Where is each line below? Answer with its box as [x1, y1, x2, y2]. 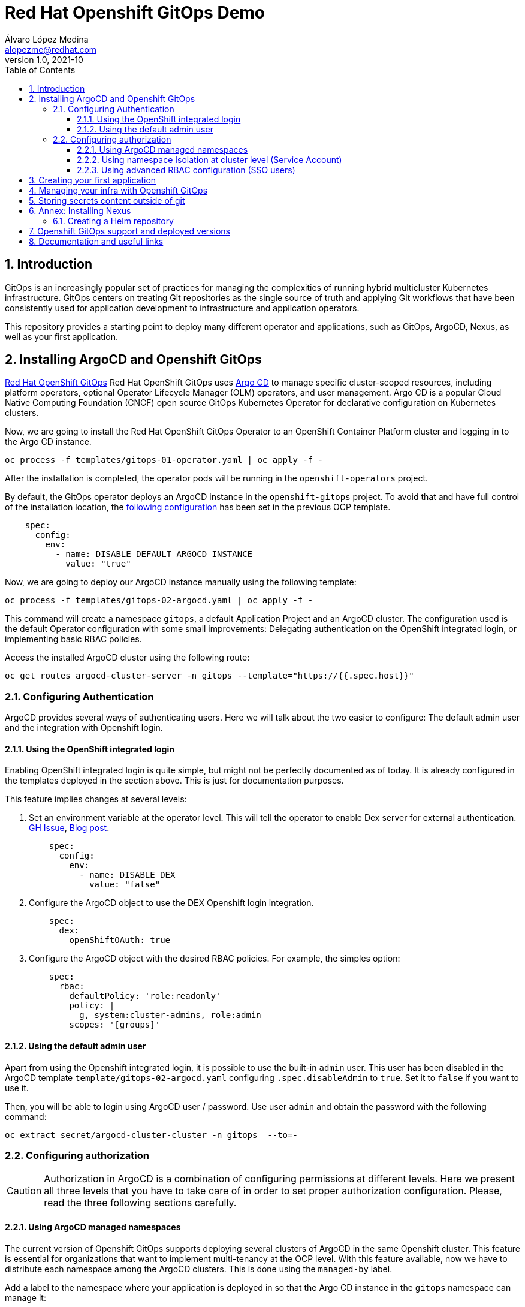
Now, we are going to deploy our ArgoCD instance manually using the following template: [5, 577, 357, 588]
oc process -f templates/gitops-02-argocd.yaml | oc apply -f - [5, 595, 313, 606]
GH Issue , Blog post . [29, 823, 110, 833]
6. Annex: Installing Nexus [29, 205, 131, 216]
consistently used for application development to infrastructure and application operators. [5, 302, 360, 313]
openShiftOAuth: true [69, 935, 171, 945]
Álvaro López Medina [5, 34, 89, 44]
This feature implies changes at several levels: [5, 794, 187, 805]
